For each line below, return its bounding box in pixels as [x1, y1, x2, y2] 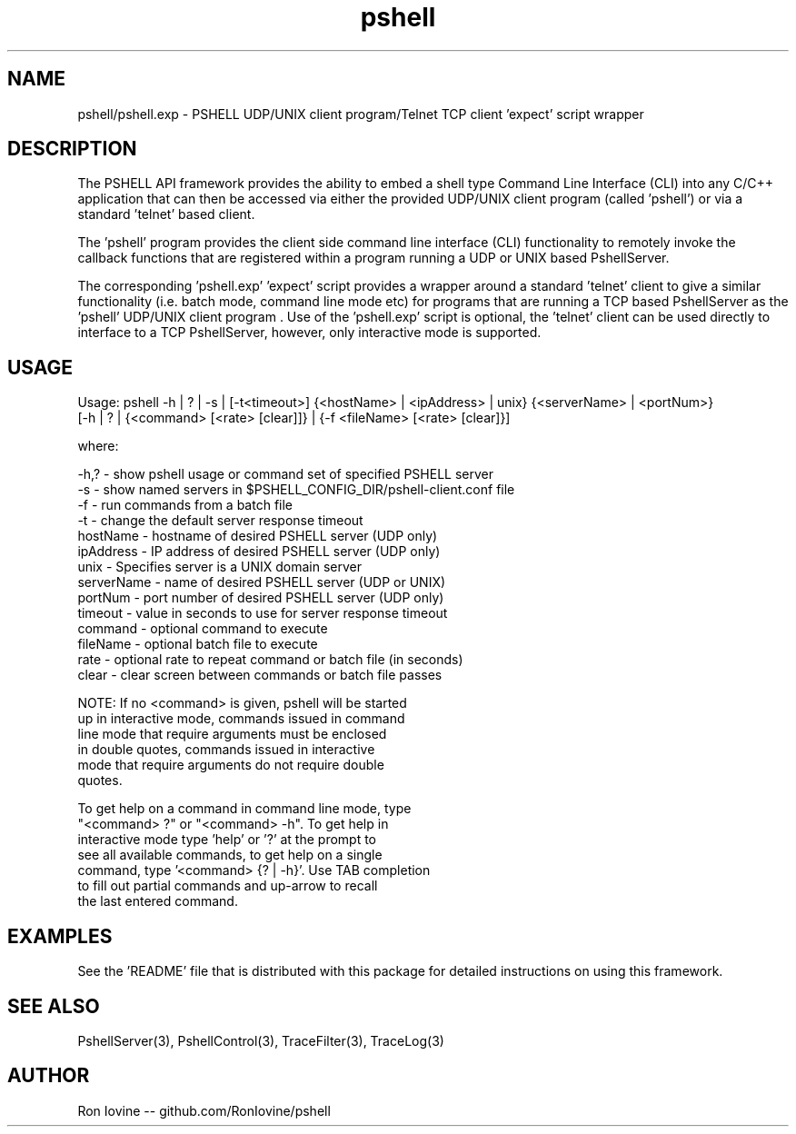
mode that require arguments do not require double [77, 757, 384, 773]
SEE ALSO [7, 994, 100, 1018]
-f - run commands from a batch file [77, 497, 294, 513]
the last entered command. [77, 893, 238, 910]
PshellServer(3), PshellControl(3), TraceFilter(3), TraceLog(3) [77, 1032, 444, 1049]
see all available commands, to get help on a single [77, 847, 383, 863]
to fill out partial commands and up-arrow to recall [77, 878, 378, 894]
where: [77, 438, 119, 454]
